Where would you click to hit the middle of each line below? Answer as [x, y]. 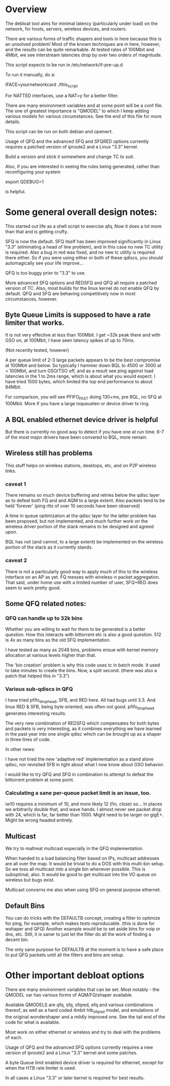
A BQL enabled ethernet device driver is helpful [82, 420]
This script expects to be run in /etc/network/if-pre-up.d [64, 65]
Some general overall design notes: [81, 212]
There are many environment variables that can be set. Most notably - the [82, 989]
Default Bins [25, 906]
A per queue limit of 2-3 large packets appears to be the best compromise [83, 360]
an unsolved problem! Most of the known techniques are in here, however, [83, 44]
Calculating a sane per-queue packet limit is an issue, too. [78, 793]
